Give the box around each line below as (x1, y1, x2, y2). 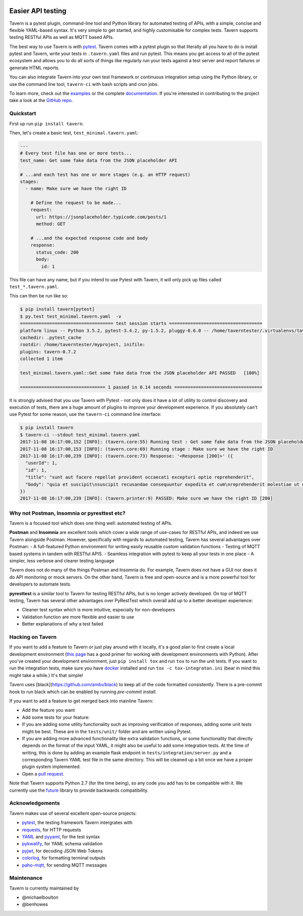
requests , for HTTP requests (22, 827, 81, 833)
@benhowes (22, 901, 48, 907)
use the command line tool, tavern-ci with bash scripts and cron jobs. (9, 81, 159, 87)
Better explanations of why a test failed (22, 621, 104, 627)
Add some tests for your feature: (22, 714, 90, 720)
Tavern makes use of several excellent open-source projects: (9, 810, 137, 816)
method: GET (36, 221, 66, 227)
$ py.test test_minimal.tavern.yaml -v (20, 313, 121, 319)
